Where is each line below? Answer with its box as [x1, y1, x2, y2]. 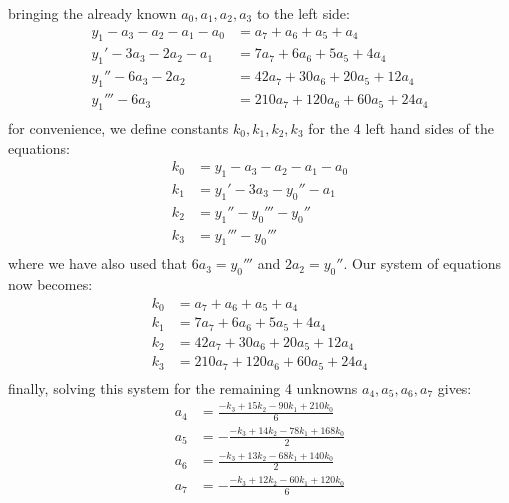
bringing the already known [8, 3, 177, 23]
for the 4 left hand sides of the [308, 117, 494, 138]
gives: [437, 377, 472, 398]
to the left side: [256, 3, 350, 23]
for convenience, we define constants [8, 117, 229, 138]
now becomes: [8, 274, 93, 295]
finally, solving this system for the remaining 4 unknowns [8, 377, 358, 398]
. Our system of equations [343, 253, 502, 274]
